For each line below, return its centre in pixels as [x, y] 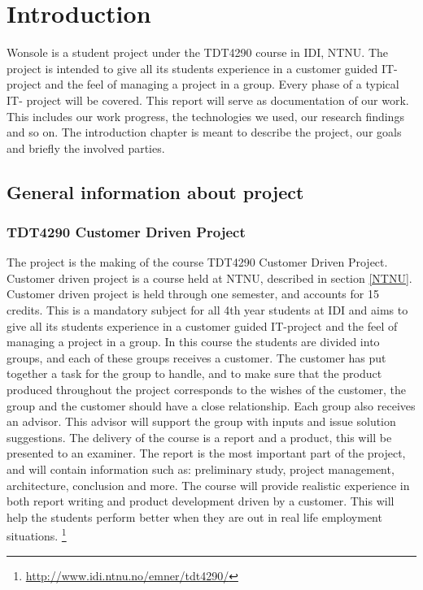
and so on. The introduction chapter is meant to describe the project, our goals [204, 132]
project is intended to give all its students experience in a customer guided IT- [202, 68]
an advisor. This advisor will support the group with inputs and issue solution [201, 421]
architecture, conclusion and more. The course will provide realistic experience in [208, 485]
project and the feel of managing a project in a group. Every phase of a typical [203, 84]
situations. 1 [37, 535]
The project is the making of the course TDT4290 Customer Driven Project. [197, 262]
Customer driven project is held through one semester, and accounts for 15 [193, 294]
